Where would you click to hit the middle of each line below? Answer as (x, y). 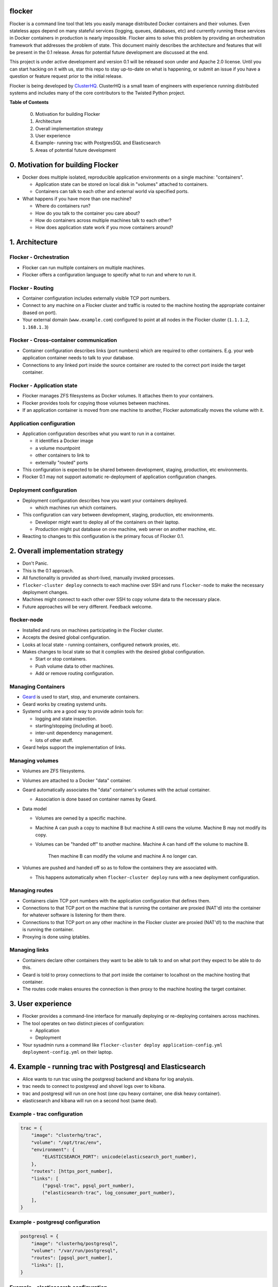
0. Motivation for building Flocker (64, 165)
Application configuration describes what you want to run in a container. (99, 434)
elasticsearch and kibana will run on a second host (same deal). (90, 1101)
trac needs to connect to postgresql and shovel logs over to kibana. (94, 1086)
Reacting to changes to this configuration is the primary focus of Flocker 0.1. (103, 536)
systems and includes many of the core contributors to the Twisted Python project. (97, 93)
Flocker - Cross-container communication (63, 340)
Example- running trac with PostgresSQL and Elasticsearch (98, 143)
